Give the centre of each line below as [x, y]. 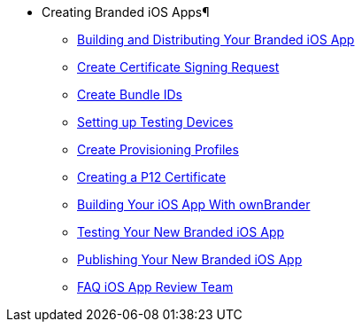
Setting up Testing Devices [155, 122]
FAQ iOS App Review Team [155, 287]
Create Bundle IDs [130, 94]
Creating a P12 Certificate [152, 177]
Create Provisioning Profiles [158, 149]
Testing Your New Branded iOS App [181, 232]
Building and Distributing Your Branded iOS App [216, 39]
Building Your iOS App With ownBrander [194, 204]
